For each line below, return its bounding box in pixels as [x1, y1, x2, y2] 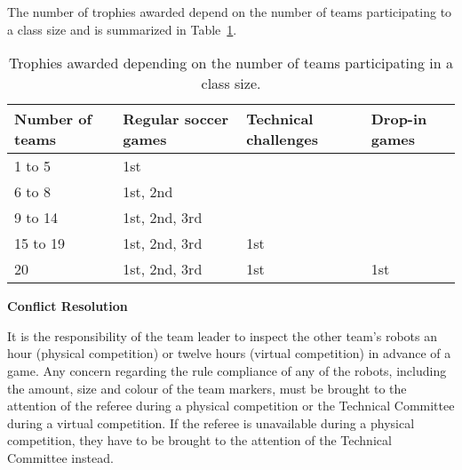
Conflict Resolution [7, 297, 128, 315]
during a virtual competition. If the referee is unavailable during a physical [7, 413, 415, 432]
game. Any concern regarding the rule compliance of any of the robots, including [7, 361, 447, 379]
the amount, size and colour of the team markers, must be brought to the [7, 378, 407, 397]
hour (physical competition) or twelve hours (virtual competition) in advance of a [7, 344, 451, 362]
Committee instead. [7, 448, 114, 466]
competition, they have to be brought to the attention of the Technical [7, 431, 392, 450]
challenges [246, 129, 318, 150]
